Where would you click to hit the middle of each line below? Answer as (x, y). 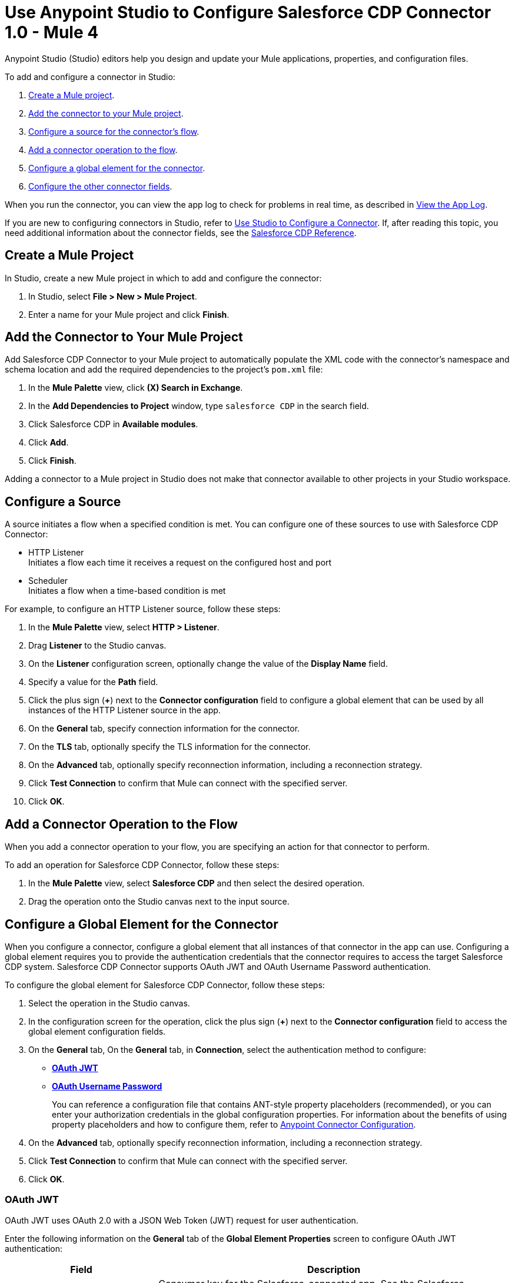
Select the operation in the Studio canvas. (109, 1003)
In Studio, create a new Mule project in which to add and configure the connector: (163, 278)
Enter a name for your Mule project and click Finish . (129, 314)
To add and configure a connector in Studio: (90, 77)
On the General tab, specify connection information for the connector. (164, 729)
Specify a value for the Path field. (93, 682)
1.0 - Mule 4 (52, 32)
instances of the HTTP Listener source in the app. (124, 710)
